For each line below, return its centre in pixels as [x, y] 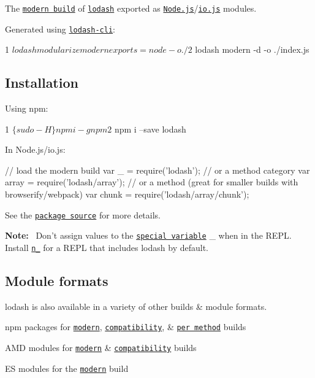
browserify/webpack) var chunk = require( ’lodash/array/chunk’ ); [127, 194]
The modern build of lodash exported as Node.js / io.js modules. [131, 8]
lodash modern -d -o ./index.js [252, 49]
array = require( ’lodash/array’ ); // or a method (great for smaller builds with [152, 182]
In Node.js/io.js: [35, 149]
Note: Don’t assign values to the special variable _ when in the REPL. [148, 235]
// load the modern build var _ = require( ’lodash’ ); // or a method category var [157, 170]
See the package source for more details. [83, 214]
